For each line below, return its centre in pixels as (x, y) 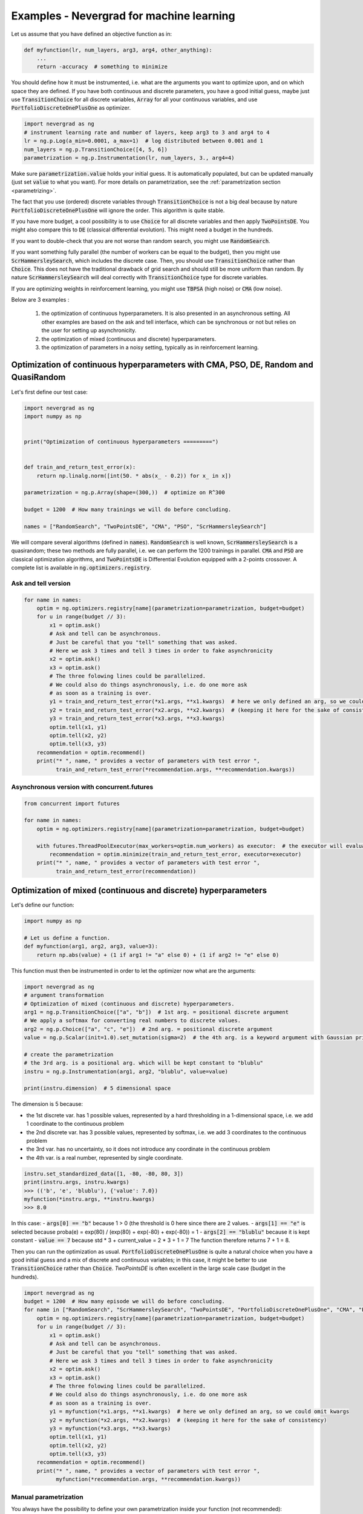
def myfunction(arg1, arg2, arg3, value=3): (91, 947)
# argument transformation (64, 995)
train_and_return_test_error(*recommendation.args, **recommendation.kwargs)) (175, 769)
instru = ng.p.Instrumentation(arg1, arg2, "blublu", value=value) (126, 1071)
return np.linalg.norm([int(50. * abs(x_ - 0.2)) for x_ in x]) (134, 476)
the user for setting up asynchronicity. (89, 331)
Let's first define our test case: (49, 392)
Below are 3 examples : (40, 300)
